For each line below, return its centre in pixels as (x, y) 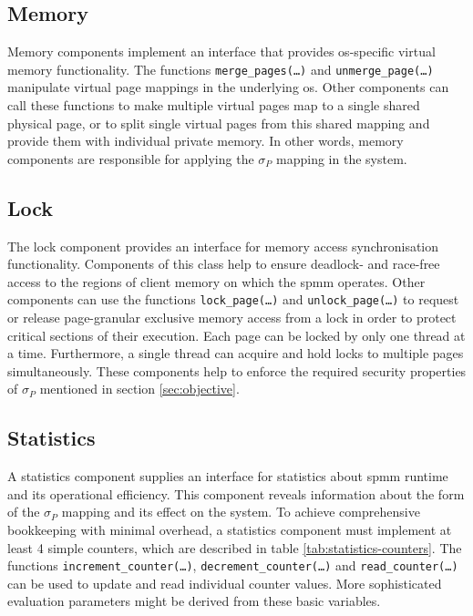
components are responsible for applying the (131, 158)
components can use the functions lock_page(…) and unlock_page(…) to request (233, 299)
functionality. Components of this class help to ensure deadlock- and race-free (224, 264)
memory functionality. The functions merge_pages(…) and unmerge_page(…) (221, 69)
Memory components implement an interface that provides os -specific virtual (221, 51)
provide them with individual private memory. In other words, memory (206, 141)
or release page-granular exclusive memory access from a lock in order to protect (232, 318)
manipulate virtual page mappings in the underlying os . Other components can (228, 87)
